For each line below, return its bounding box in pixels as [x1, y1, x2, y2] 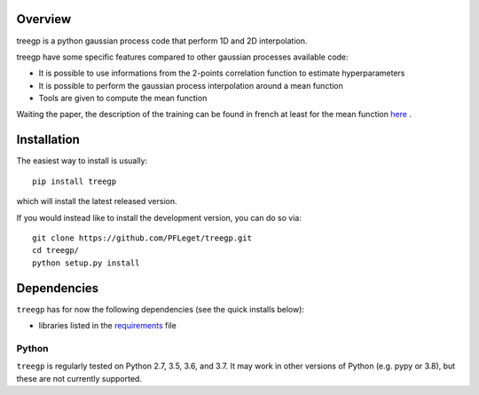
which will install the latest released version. [16, 196, 177, 207]
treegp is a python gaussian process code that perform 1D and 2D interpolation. [16, 36, 308, 46]
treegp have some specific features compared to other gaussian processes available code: [16, 51, 349, 62]
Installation [16, 132, 80, 147]
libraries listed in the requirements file [38, 320, 177, 331]
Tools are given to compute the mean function [38, 93, 208, 104]
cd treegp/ [32, 245, 80, 256]
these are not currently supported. [16, 373, 142, 383]
